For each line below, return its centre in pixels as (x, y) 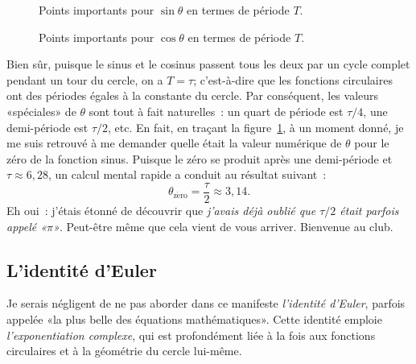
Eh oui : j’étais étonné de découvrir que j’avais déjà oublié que (161, 210)
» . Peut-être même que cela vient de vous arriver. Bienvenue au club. (223, 226)
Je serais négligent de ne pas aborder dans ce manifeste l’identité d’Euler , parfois (206, 303)
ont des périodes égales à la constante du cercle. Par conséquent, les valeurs (193, 95)
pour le (372, 143)
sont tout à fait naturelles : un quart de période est (216, 111)
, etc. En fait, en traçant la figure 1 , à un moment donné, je (256, 127)
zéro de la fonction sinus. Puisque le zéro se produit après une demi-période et (200, 158)
